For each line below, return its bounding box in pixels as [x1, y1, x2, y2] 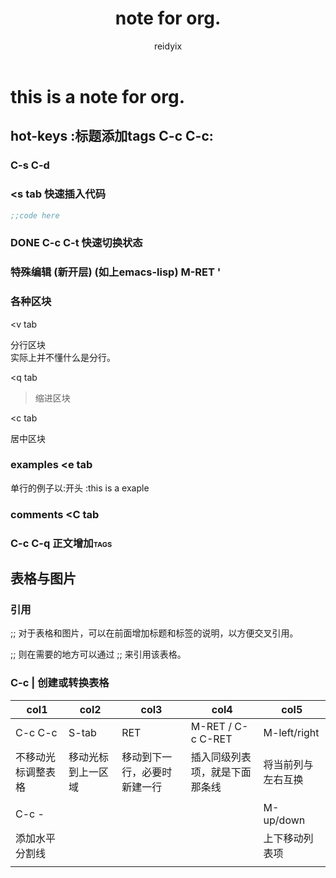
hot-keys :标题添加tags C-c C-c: [10, 128, 214, 145]
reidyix [153, 40, 183, 52]
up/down [263, 813, 306, 827]
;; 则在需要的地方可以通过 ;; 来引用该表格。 [10, 648, 187, 661]
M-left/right [263, 725, 320, 739]
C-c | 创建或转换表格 [10, 676, 110, 690]
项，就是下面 [190, 765, 252, 779]
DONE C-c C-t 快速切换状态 [10, 236, 143, 250]
